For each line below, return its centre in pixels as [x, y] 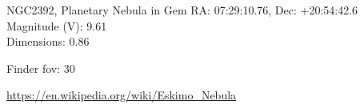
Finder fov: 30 [41, 68]
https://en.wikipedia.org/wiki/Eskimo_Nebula [122, 95]
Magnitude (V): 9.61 [57, 25]
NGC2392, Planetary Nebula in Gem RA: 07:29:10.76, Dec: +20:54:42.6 [182, 10]
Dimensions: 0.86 [48, 41]
